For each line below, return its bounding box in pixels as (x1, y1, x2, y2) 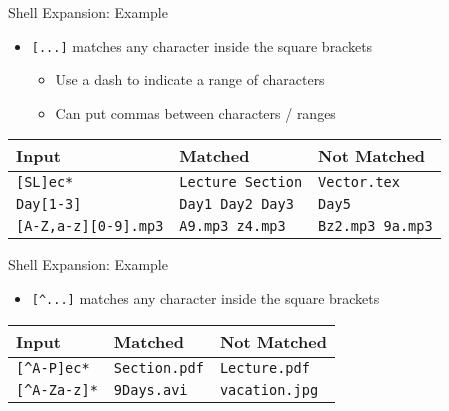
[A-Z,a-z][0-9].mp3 (16, 218, 164, 235)
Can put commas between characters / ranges (55, 102, 336, 123)
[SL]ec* (16, 174, 74, 191)
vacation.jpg (219, 381, 319, 398)
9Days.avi (113, 381, 188, 398)
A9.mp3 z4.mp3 (179, 218, 286, 235)
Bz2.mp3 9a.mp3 (318, 218, 433, 235)
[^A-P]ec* (16, 359, 90, 376)
